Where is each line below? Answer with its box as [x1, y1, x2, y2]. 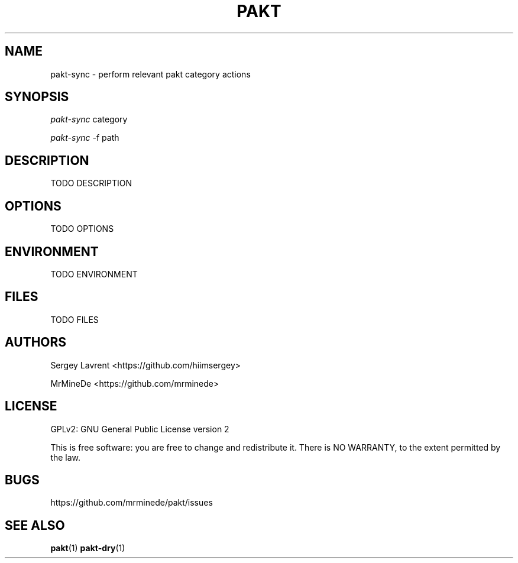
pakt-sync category [50, 114, 128, 125]
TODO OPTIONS [50, 224, 114, 234]
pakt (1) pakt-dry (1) [50, 543, 125, 554]
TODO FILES [50, 314, 99, 325]
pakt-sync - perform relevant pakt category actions [50, 69, 251, 79]
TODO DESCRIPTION [50, 178, 132, 189]
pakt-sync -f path [50, 132, 119, 143]
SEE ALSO [5, 517, 65, 533]
